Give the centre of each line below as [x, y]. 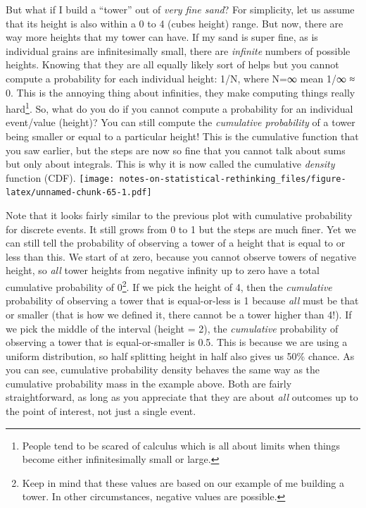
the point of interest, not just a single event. [101, 411]
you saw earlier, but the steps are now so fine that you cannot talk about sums [176, 150]
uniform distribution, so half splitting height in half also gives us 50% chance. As [180, 355]
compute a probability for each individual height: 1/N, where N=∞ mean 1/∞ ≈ [181, 78]
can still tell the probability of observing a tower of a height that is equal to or [176, 243]
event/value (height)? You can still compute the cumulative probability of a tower [181, 122]
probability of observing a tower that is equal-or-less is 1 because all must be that [182, 301]
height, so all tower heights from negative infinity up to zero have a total [163, 270]
